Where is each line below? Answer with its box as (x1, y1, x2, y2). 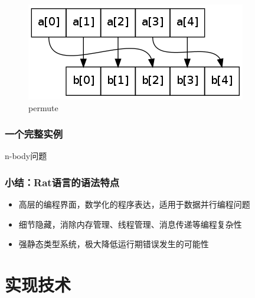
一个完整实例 (5, 127, 63, 141)
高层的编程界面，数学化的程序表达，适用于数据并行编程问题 (18, 198, 250, 210)
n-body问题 (5, 150, 47, 162)
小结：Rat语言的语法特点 (5, 174, 120, 189)
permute (28, 101, 58, 114)
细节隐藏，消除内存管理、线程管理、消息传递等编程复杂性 (18, 218, 242, 230)
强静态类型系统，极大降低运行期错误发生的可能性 (18, 238, 209, 250)
